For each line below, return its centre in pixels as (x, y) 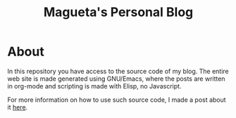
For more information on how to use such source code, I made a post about (117, 100)
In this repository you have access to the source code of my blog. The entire (118, 71)
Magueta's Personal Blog (118, 12)
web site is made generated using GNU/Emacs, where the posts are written (116, 79)
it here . (18, 107)
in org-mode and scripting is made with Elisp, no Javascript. (94, 86)
